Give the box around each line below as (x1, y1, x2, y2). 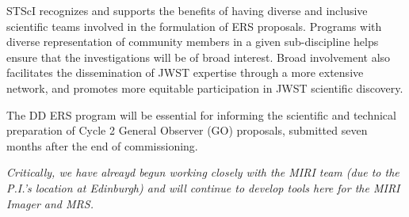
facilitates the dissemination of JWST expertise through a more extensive (6, 64, 364, 81)
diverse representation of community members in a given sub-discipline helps (6, 33, 379, 50)
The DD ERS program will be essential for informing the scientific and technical (6, 106, 396, 123)
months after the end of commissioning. (6, 137, 198, 154)
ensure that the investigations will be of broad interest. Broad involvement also (6, 48, 391, 65)
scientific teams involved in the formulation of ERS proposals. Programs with (6, 17, 382, 34)
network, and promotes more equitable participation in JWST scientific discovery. (6, 79, 403, 96)
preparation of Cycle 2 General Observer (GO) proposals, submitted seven (6, 122, 368, 139)
